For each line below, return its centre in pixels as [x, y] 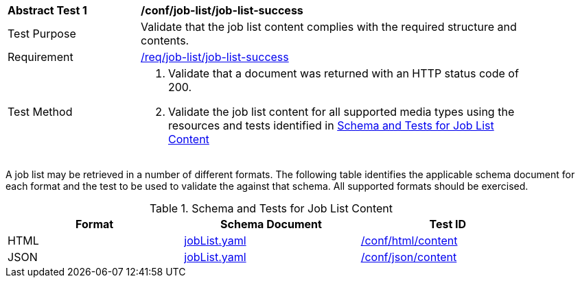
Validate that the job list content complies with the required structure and [329, 27]
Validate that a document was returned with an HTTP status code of [344, 73]
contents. [165, 40]
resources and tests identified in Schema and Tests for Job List [331, 125]
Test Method [40, 112]
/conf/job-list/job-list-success [222, 10]
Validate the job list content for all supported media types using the [341, 112]
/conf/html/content [409, 241]
